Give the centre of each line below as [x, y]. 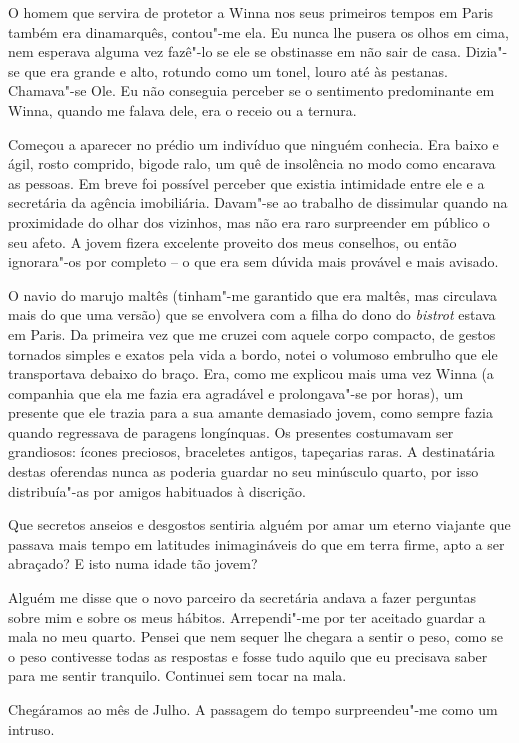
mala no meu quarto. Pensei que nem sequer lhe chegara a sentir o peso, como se [255, 636]
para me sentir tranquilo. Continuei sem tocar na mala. [177, 675]
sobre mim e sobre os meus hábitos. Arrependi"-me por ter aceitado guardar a [247, 616]
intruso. [31, 728]
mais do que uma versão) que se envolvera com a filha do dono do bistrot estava [252, 314]
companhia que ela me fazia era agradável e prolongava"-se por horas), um [236, 392]
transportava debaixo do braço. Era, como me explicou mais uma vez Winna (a [251, 373]
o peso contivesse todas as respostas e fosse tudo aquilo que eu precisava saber [248, 655]
